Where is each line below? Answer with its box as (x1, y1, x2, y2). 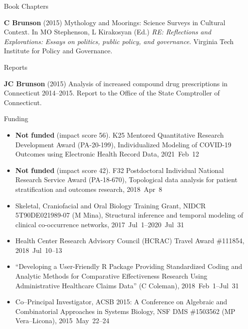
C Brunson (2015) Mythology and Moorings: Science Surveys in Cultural (4, 17, 226, 27)
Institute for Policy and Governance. (4, 46, 113, 56)
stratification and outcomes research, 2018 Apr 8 (15, 184, 162, 194)
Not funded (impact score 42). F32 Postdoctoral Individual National (15, 165, 224, 175)
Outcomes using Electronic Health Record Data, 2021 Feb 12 (15, 149, 199, 159)
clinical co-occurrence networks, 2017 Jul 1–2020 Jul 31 (15, 219, 184, 229)
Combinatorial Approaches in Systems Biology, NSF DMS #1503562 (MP (15, 306, 235, 316)
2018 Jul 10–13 (15, 245, 62, 255)
